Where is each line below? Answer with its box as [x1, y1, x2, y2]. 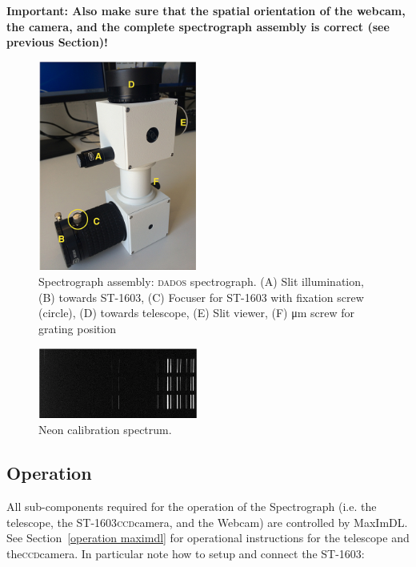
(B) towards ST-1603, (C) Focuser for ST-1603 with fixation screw [38, 288, 364, 305]
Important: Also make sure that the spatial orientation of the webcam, [6, 2, 406, 18]
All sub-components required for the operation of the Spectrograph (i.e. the [6, 498, 377, 515]
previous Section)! [6, 34, 108, 50]
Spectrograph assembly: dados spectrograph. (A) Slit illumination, [38, 272, 364, 289]
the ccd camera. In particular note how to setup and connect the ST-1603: [6, 545, 365, 561]
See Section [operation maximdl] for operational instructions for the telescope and [6, 529, 410, 546]
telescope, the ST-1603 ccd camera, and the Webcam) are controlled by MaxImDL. [6, 513, 408, 530]
